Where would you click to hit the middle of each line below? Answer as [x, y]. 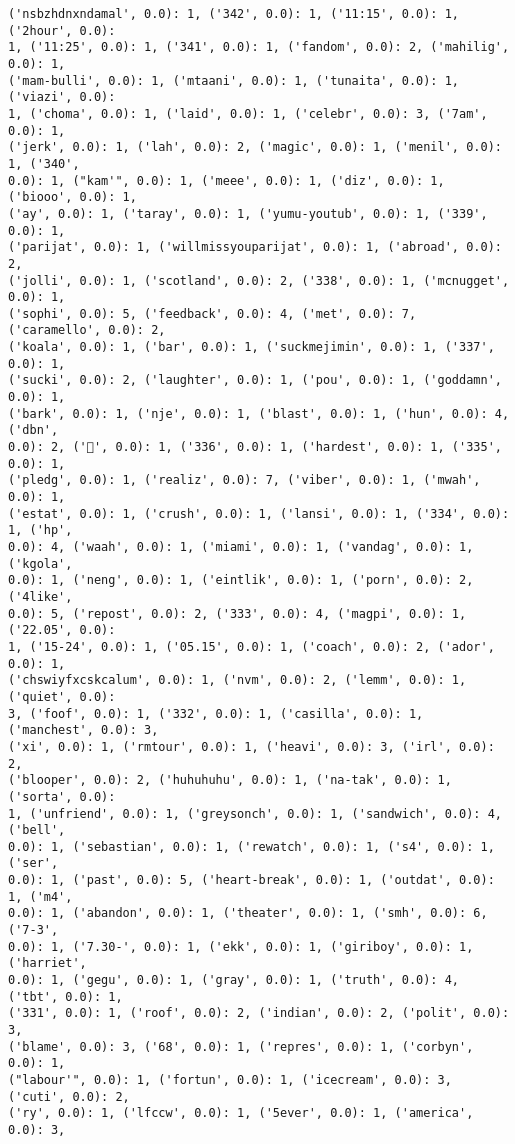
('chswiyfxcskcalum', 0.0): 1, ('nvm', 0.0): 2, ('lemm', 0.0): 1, [237, 680]
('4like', [40, 596]
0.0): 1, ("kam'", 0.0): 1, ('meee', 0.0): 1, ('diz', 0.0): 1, [226, 180]
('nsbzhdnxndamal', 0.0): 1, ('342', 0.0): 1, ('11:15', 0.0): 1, [234, 14]
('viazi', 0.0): [62, 97]
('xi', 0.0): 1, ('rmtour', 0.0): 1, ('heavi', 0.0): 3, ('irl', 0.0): [251, 746]
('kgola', [40, 563]
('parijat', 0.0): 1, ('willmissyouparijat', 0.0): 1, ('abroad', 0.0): [255, 247]
